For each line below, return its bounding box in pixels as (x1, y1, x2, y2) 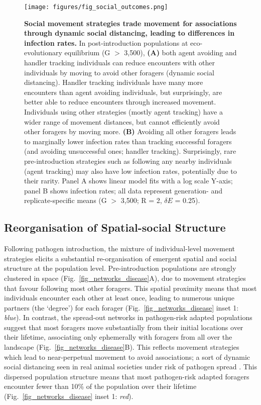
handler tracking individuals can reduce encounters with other (24, 57, 215, 68)
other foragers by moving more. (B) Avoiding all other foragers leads (24, 126, 236, 137)
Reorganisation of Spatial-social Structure (4, 220, 226, 235)
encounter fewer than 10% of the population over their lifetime (4, 381, 197, 391)
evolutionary (24, 47, 62, 58)
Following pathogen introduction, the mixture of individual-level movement (4, 243, 235, 254)
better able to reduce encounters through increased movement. (24, 96, 216, 107)
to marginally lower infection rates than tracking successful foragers (24, 136, 232, 146)
